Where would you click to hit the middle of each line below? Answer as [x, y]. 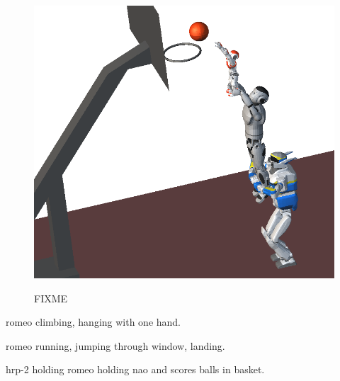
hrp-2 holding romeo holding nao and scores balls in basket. [135, 369]
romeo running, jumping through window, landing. [115, 345]
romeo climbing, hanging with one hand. [93, 322]
